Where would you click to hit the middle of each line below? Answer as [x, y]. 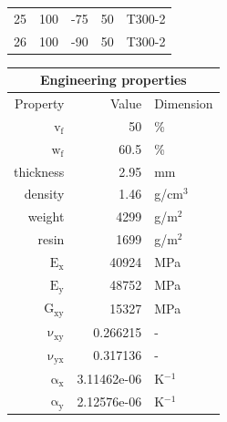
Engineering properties [113, 80]
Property [40, 103]
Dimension [184, 103]
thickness [39, 171]
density [44, 194]
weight [46, 216]
